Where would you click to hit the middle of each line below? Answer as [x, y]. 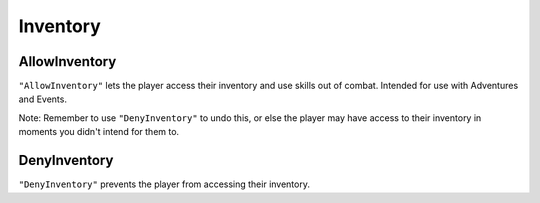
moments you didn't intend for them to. [99, 132]
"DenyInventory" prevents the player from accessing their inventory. [164, 184]
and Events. [42, 99]
